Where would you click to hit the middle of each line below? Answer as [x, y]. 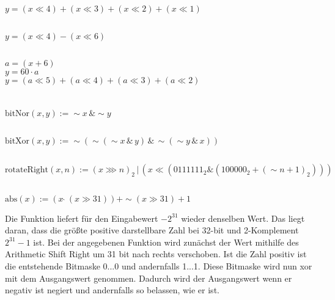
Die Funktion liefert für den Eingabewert [82, 218]
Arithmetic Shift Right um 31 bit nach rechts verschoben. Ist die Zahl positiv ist [156, 254]
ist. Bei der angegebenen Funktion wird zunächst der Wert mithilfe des [166, 242]
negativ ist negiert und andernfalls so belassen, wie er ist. [112, 290]
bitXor [17, 141]
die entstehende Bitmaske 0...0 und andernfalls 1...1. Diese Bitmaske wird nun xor [159, 265]
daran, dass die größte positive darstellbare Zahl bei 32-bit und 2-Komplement [152, 230]
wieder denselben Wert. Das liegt [243, 218]
